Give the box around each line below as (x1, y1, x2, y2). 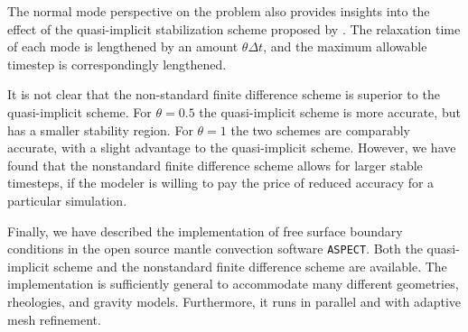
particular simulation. (7, 190, 127, 209)
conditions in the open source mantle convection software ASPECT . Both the (7, 239, 423, 258)
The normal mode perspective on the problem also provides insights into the (7, 2, 430, 20)
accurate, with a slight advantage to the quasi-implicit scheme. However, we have (7, 138, 456, 157)
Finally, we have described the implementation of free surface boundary (7, 221, 403, 240)
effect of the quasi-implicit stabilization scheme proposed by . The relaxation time (7, 19, 461, 38)
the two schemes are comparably (230, 120, 410, 139)
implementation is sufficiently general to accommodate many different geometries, (7, 274, 459, 293)
